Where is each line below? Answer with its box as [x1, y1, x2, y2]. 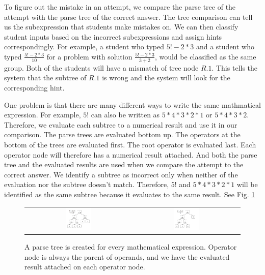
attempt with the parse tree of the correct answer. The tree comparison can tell [4, 11, 253, 22]
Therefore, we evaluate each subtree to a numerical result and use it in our [4, 119, 237, 130]
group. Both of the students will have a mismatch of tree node [4, 62, 199, 73]
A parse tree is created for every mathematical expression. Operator [24, 241, 237, 252]
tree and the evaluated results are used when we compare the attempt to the [4, 159, 244, 170]
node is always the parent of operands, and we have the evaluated [24, 251, 230, 262]
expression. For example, [4, 109, 81, 120]
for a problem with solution [46, 51, 132, 62]
